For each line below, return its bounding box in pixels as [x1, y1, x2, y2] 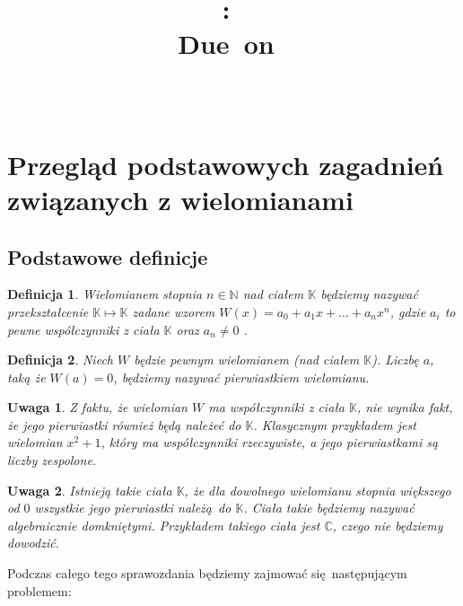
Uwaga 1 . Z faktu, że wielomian [7, 398, 188, 417]
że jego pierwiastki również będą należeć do [7, 415, 241, 434]
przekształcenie [7, 302, 89, 321]
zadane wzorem [132, 302, 215, 321]
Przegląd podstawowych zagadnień [7, 145, 444, 182]
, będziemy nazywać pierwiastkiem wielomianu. [113, 367, 370, 386]
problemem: [7, 581, 72, 600]
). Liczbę [371, 350, 419, 369]
